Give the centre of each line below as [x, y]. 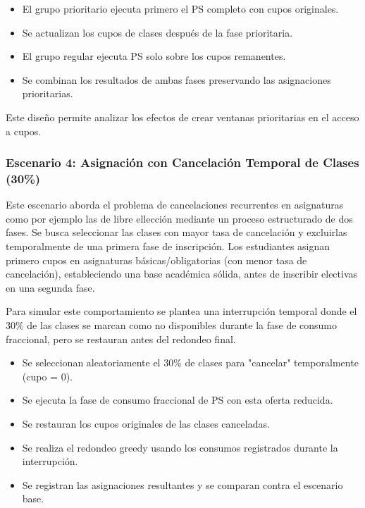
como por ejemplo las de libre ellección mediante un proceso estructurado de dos [179, 218]
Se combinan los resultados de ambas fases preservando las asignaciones [177, 79]
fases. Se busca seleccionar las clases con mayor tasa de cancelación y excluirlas [177, 232]
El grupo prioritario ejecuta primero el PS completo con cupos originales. [180, 8]
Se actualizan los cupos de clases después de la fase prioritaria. [157, 32]
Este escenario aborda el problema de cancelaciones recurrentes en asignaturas [175, 205]
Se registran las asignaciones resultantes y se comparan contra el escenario [182, 484]
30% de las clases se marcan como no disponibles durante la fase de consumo [172, 325]
